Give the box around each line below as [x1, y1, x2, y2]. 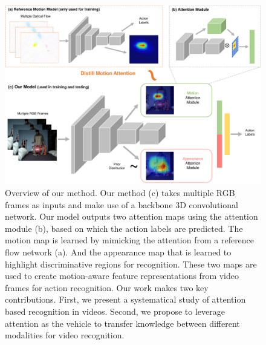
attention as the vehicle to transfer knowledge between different [5, 317, 240, 329]
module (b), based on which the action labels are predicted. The [5, 222, 243, 234]
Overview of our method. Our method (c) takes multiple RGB [5, 186, 235, 199]
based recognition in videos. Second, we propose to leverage [5, 305, 225, 317]
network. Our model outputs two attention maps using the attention [5, 210, 258, 223]
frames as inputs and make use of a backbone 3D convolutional [5, 198, 238, 211]
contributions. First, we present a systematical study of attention [5, 293, 246, 306]
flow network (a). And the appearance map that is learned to [5, 246, 232, 258]
